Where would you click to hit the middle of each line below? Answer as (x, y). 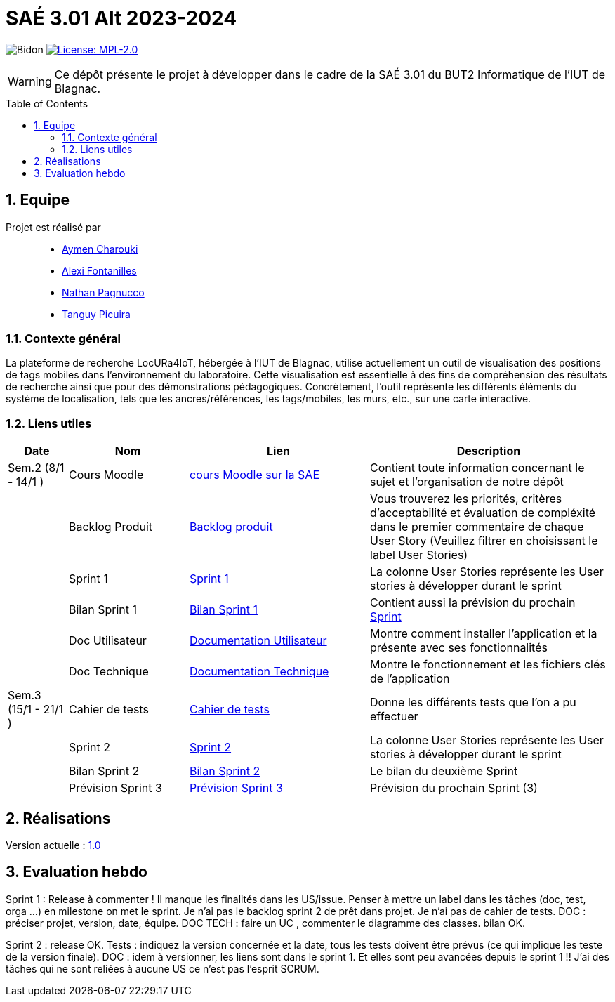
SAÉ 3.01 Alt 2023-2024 (121, 18)
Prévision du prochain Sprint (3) (454, 788)
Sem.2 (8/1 (36, 468)
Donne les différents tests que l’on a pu (473, 703)
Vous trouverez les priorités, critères (466, 499)
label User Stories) (419, 555)
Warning (30, 81)
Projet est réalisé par (53, 227)
